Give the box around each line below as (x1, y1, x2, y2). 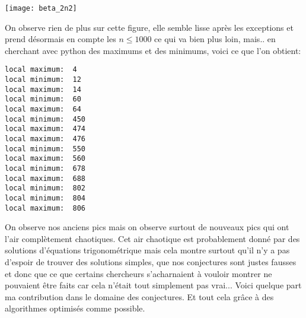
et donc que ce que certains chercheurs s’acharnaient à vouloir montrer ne (5, 267, 272, 279)
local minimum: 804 (5, 193, 86, 202)
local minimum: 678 (5, 164, 86, 173)
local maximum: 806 (5, 203, 86, 212)
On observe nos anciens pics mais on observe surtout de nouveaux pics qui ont (5, 221, 289, 233)
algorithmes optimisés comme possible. (5, 302, 145, 314)
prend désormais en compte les (5, 33, 116, 45)
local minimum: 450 (5, 115, 86, 123)
